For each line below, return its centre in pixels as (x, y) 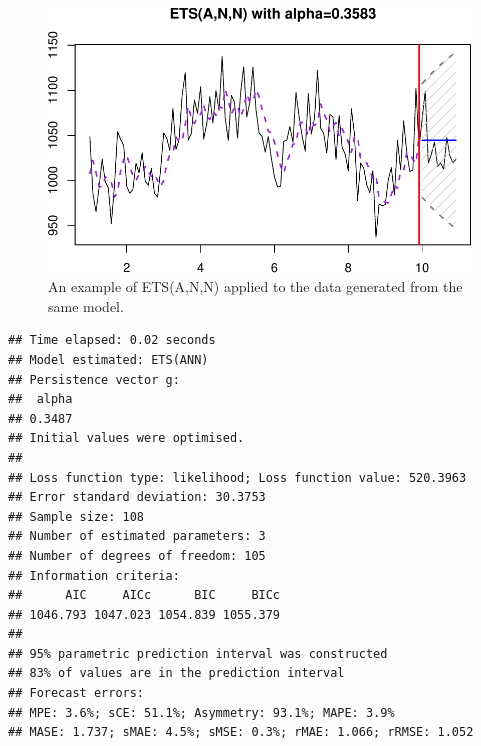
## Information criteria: (94, 575)
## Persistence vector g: (94, 379)
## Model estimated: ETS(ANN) (108, 359)
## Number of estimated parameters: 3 (137, 536)
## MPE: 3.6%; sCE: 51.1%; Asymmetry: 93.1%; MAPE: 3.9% (201, 712)
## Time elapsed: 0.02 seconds (112, 340)
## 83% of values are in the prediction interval (176, 673)
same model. (86, 305)
